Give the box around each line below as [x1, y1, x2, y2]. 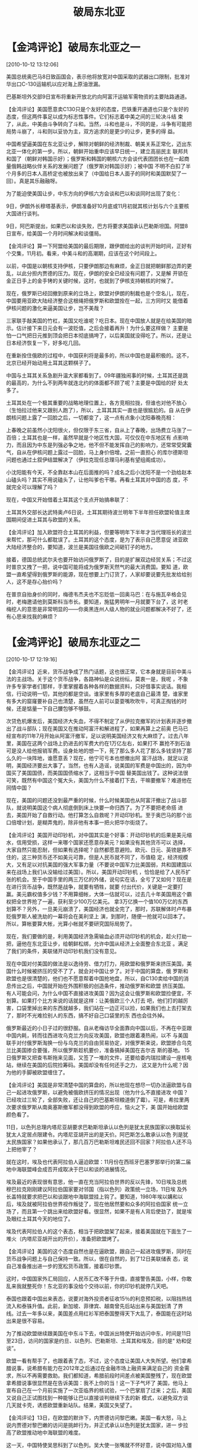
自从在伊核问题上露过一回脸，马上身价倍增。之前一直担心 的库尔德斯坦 [16, 448, 189, 456]
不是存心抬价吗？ [21, 578, 63, 585]
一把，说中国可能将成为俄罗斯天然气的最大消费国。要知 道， [37, 563, 183, 570]
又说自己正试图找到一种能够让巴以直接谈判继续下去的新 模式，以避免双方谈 [6, 1394, 189, 1401]
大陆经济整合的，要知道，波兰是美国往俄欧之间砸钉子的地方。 [6, 543, 156, 550]
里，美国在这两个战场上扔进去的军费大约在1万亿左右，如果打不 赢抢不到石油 [6, 739, 190, 747]
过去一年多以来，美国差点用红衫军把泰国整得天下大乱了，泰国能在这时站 [16, 1310, 192, 1317]
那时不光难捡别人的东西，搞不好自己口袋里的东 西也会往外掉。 [16, 1012, 168, 1019]
